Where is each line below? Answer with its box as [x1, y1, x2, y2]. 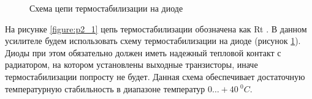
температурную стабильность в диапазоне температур [5, 82, 205, 95]
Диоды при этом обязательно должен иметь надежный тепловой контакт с [5, 46, 281, 59]
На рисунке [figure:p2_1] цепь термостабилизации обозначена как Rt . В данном [5, 22, 307, 35]
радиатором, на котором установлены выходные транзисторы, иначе [5, 58, 258, 71]
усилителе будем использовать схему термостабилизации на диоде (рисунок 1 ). [5, 34, 301, 47]
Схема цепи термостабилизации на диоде [29, 2, 183, 14]
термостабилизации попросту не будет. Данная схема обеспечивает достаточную [5, 70, 305, 82]
